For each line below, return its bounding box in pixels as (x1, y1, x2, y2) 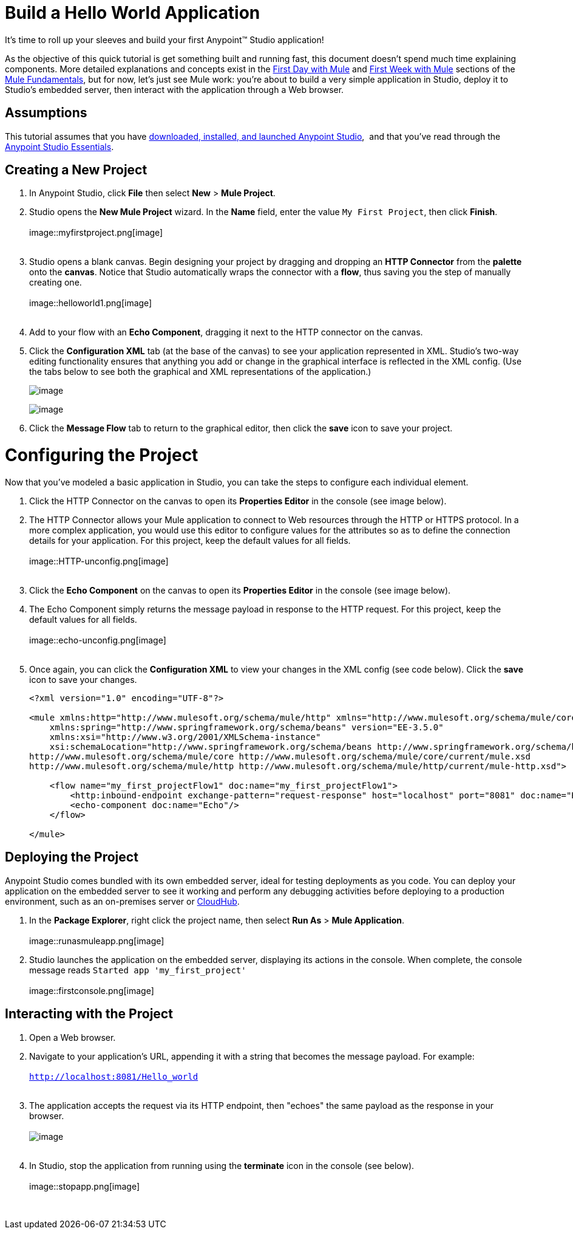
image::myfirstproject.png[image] (29, 227, 163, 238)
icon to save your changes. (29, 674, 137, 685)
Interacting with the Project (5, 1006, 173, 1022)
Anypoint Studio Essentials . (5, 141, 114, 152)
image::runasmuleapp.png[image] (29, 935, 164, 946)
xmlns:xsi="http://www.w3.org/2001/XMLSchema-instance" (49, 732, 321, 742)
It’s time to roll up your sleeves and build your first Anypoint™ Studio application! (5, 34, 324, 45)
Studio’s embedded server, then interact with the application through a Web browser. (5, 84, 344, 95)
